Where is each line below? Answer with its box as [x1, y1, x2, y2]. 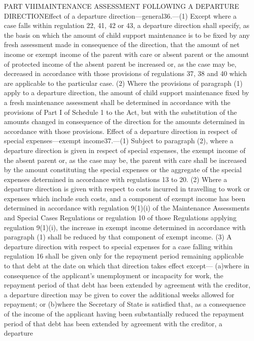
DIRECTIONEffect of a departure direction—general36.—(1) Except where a [4, 10, 237, 21]
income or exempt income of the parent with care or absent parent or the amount [4, 49, 249, 59]
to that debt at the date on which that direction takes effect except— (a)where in [4, 261, 250, 271]
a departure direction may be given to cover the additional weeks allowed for [4, 289, 234, 299]
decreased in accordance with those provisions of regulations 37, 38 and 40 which [4, 68, 247, 79]
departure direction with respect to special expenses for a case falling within [4, 241, 233, 251]
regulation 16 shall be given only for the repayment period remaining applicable [4, 251, 244, 261]
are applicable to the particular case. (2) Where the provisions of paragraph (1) [4, 78, 243, 88]
